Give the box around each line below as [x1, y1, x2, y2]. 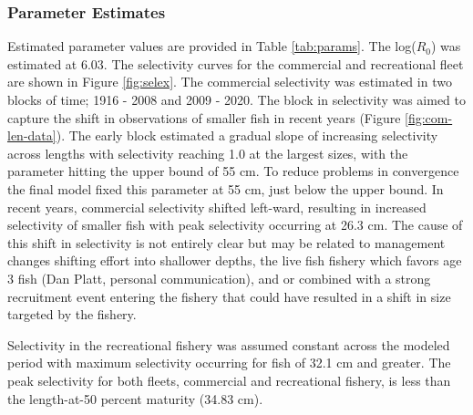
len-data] [7, 126, 57, 145]
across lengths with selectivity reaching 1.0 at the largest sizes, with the [7, 143, 408, 162]
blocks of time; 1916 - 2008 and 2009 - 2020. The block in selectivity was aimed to [7, 90, 466, 109]
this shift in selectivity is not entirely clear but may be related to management [7, 233, 446, 252]
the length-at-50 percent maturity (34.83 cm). [7, 389, 263, 408]
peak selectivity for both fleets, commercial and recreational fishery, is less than [7, 370, 451, 389]
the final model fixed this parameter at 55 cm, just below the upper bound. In [7, 179, 444, 198]
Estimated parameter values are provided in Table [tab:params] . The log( [7, 36, 416, 56]
